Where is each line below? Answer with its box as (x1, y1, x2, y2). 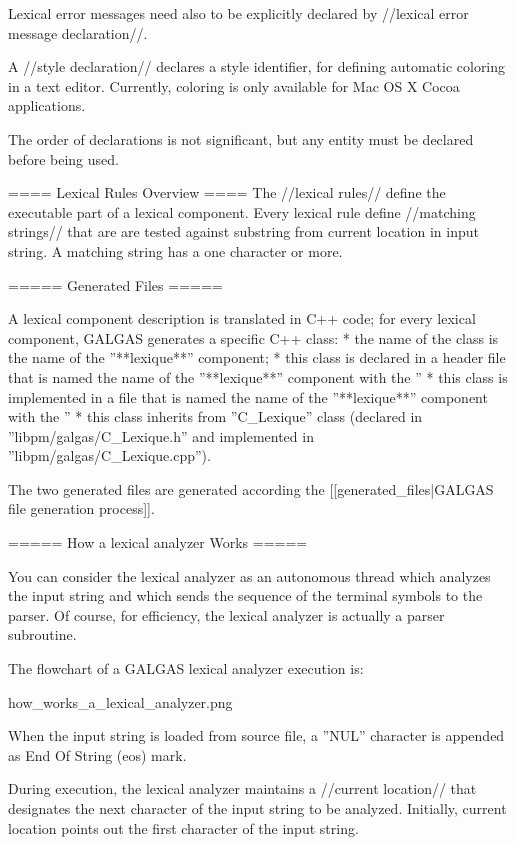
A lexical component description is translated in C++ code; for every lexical (8, 308, 476, 329)
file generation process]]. (8, 498, 155, 519)
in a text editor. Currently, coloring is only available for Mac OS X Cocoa (8, 75, 460, 96)
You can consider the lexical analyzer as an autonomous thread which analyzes (8, 565, 491, 586)
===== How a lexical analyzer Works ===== (8, 532, 308, 553)
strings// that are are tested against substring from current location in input (8, 221, 479, 242)
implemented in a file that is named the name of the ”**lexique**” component (8, 386, 488, 407)
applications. (8, 95, 86, 116)
